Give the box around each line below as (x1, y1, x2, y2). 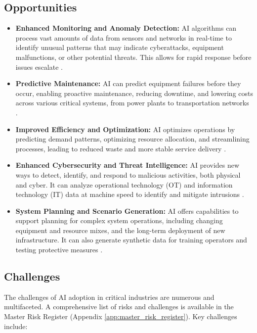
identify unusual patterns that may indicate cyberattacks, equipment (15, 42, 224, 52)
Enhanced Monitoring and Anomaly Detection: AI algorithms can (15, 23, 237, 33)
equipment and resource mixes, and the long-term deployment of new (15, 225, 225, 235)
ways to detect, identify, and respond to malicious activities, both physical (15, 169, 241, 180)
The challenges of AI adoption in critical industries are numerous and (4, 291, 214, 302)
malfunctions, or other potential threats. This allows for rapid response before (15, 51, 252, 62)
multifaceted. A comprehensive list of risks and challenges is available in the (4, 301, 234, 312)
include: (4, 321, 28, 331)
